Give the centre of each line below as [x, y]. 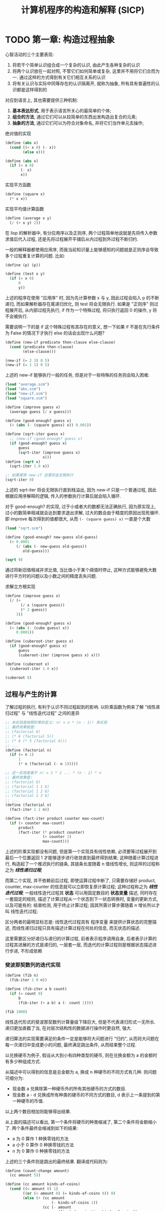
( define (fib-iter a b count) [36, 989]
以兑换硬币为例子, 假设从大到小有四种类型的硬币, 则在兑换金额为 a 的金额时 [81, 1055]
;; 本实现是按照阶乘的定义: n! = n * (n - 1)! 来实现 [56, 723]
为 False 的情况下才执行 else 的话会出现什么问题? [55, 333]
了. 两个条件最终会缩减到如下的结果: [42, 1128]
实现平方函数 [18, 185]
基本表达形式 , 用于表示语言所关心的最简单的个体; [62, 110]
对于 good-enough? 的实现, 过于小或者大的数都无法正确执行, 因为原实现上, [81, 506]
